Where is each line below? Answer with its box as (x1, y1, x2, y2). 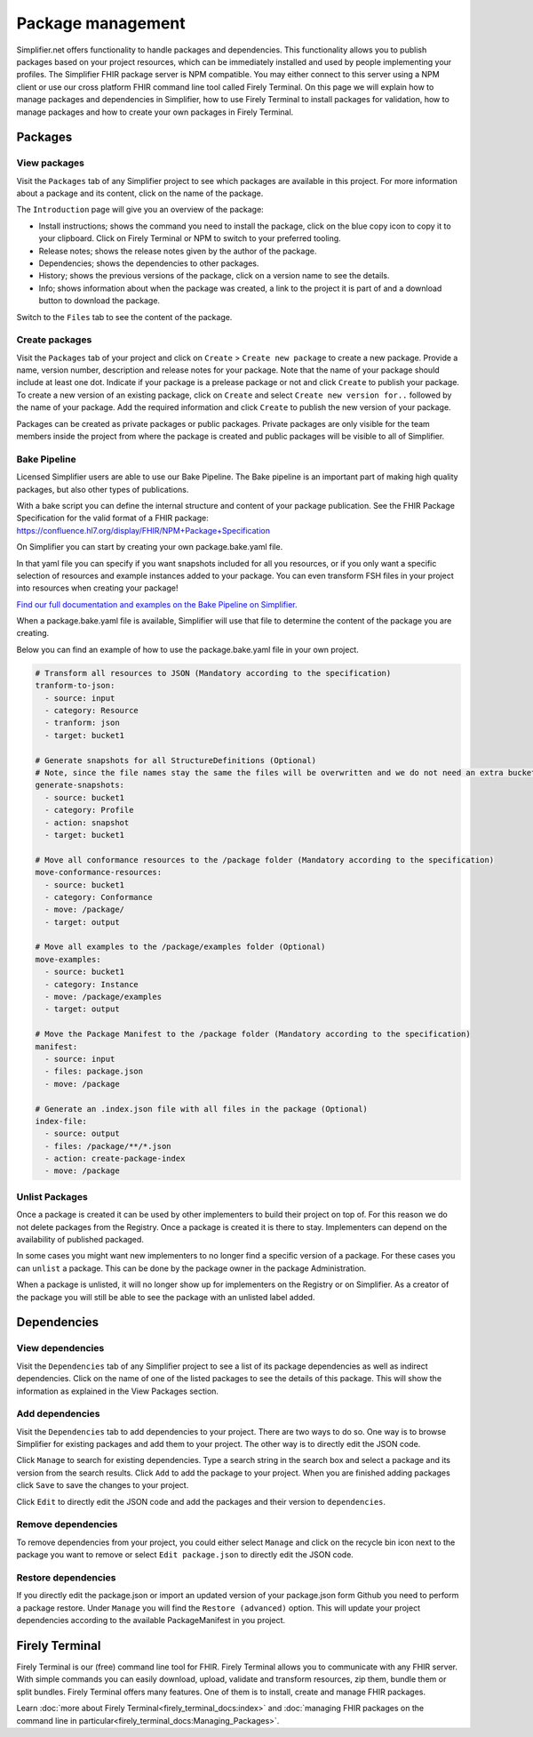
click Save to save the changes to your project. (16, 1480, 189, 1491)
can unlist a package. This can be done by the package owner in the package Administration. (16, 1263, 367, 1274)
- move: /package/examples (44, 992, 163, 1002)
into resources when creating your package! (16, 583, 179, 593)
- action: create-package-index (44, 1154, 186, 1164)
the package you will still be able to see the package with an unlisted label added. (16, 1291, 315, 1302)
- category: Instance (44, 979, 139, 989)
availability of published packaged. (16, 1234, 144, 1244)
